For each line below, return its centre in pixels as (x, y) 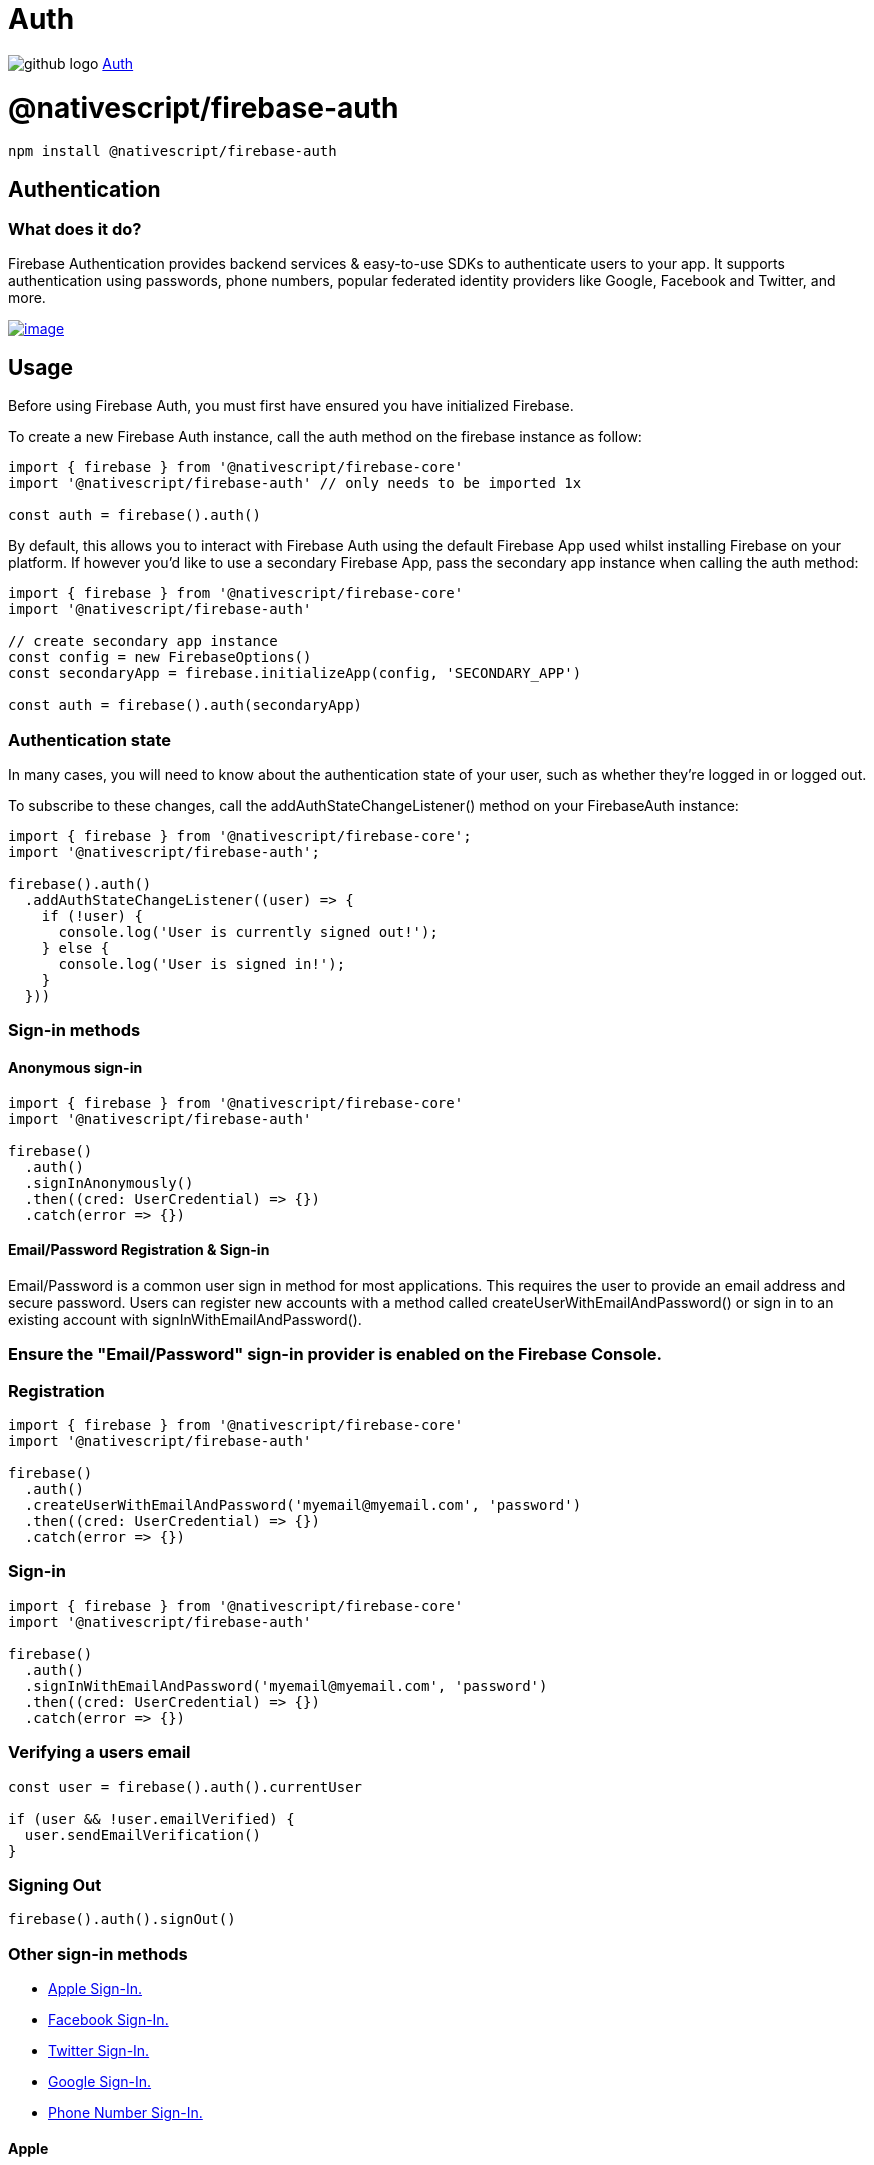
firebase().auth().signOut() (122, 1919)
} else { (75, 948)
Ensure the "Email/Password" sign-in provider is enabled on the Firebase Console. (335, 1354)
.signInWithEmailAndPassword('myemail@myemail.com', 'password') (286, 1685)
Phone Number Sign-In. (125, 2112)
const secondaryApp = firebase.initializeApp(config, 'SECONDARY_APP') (295, 673)
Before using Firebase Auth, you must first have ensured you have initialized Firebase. (291, 406)
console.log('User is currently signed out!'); (248, 932)
